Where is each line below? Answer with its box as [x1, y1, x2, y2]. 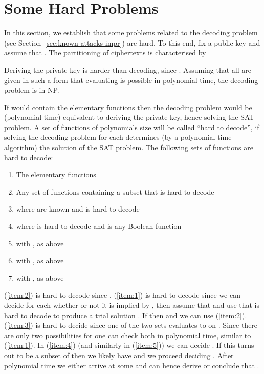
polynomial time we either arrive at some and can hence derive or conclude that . [4, 360, 259, 370]
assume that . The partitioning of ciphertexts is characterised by [4, 47, 206, 58]
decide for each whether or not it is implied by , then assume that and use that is [4, 300, 260, 310]
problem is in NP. [4, 85, 59, 95]
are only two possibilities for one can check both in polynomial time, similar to [4, 329, 251, 340]
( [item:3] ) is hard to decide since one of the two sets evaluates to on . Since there [4, 320, 258, 330]
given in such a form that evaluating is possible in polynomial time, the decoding [4, 74, 258, 85]
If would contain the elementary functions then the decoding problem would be [4, 101, 252, 112]
